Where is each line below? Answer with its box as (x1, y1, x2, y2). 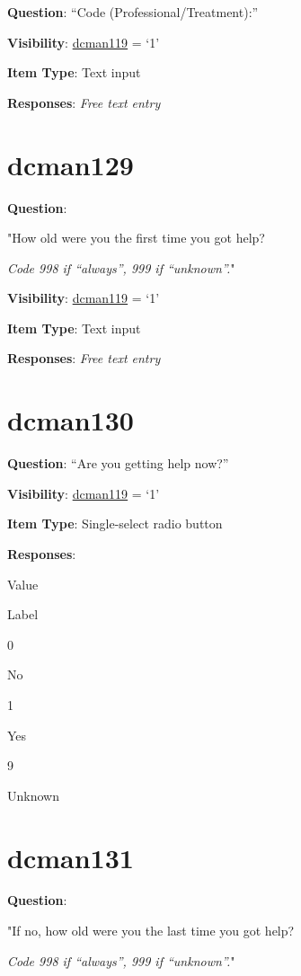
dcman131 (7, 838, 134, 875)
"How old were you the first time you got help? (7, 228, 265, 247)
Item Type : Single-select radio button (7, 514, 223, 533)
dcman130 (7, 402, 134, 439)
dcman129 (7, 146, 134, 182)
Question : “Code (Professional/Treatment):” (7, 3, 259, 21)
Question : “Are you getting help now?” (7, 454, 229, 473)
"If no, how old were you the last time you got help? (7, 921, 295, 940)
